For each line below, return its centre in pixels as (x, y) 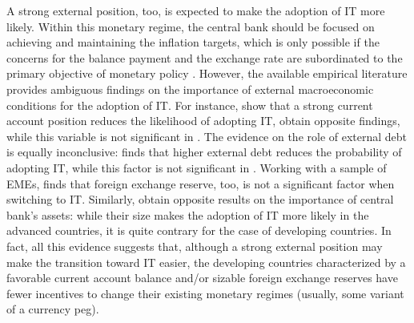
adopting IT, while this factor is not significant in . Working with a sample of (197, 167)
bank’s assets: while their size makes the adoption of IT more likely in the (188, 214)
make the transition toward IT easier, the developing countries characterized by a (206, 262)
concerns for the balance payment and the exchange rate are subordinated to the (205, 57)
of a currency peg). (53, 309)
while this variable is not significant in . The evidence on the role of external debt (207, 136)
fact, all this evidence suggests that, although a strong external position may (195, 246)
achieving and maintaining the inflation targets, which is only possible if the (193, 42)
